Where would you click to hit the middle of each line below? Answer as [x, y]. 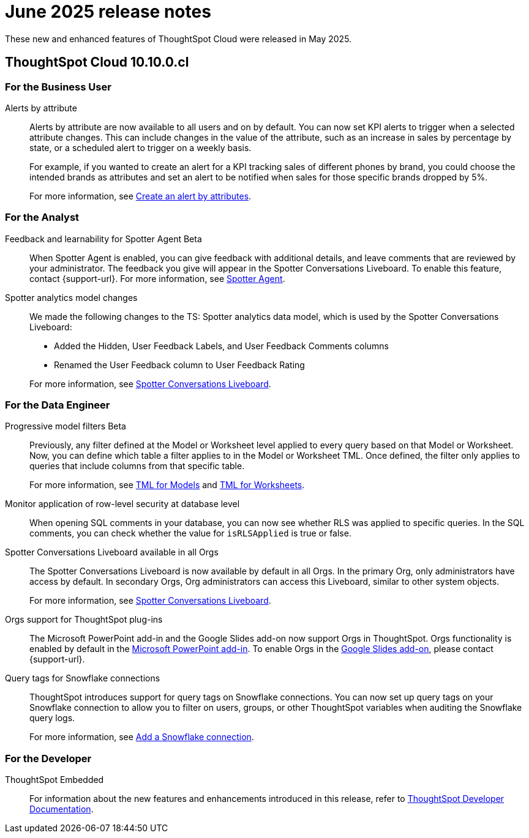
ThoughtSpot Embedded [54, 780]
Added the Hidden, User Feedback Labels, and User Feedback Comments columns [221, 346]
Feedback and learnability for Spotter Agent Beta [103, 239]
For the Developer [48, 758]
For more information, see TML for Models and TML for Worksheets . [167, 485]
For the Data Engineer [58, 405]
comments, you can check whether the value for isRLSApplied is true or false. [190, 533]
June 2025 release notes [108, 12]
